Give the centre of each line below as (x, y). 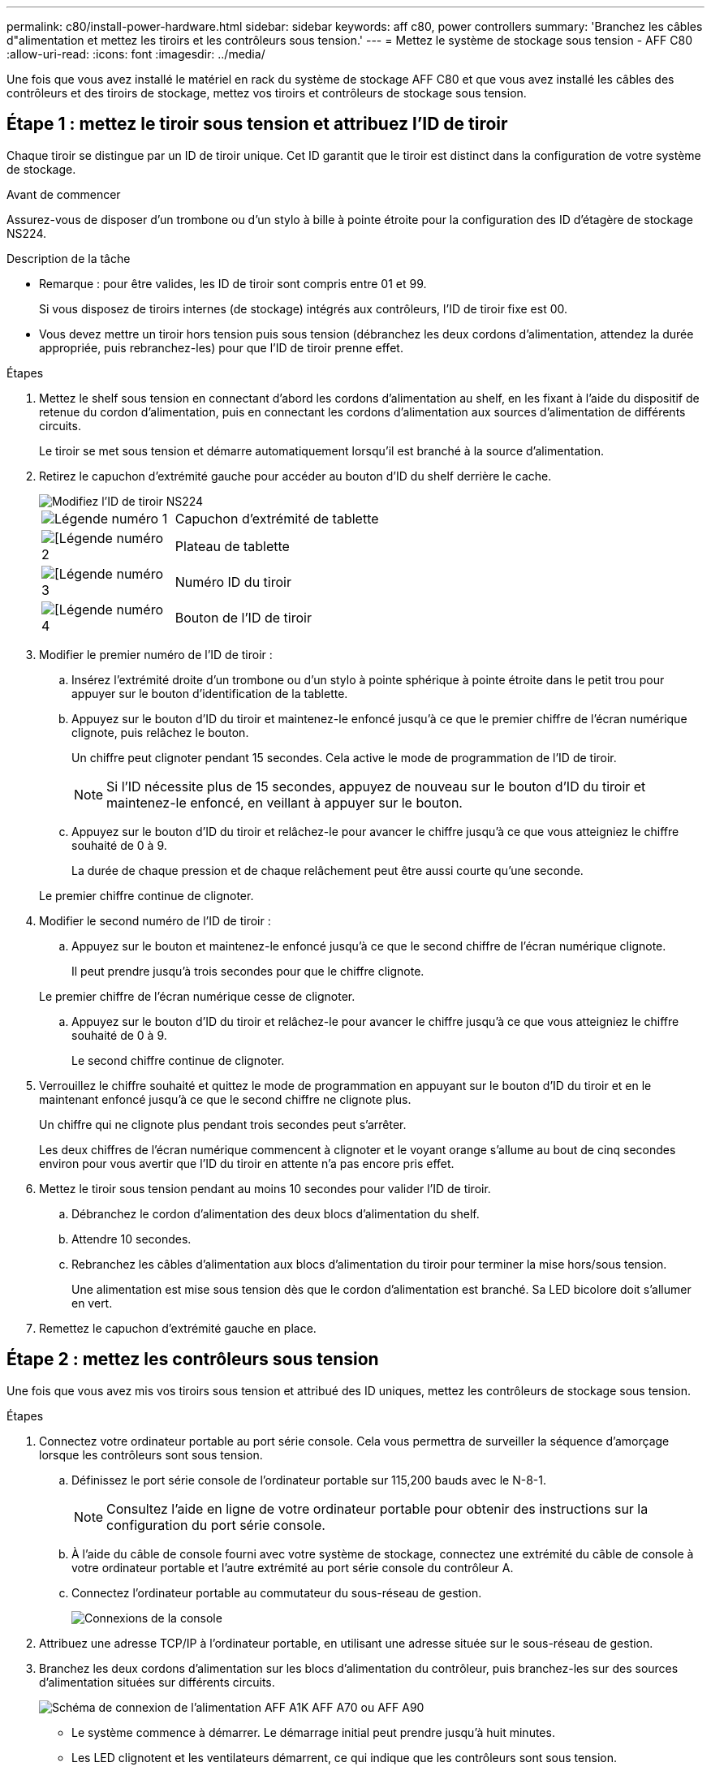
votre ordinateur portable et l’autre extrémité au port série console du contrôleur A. (293, 1567)
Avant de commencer (64, 194)
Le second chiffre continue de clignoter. (178, 1060)
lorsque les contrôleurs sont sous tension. (151, 1454)
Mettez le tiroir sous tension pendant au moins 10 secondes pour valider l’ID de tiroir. (265, 1188)
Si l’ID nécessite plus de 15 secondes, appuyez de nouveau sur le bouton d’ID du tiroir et (376, 786)
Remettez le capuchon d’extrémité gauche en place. (178, 1328)
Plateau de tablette (232, 546)
